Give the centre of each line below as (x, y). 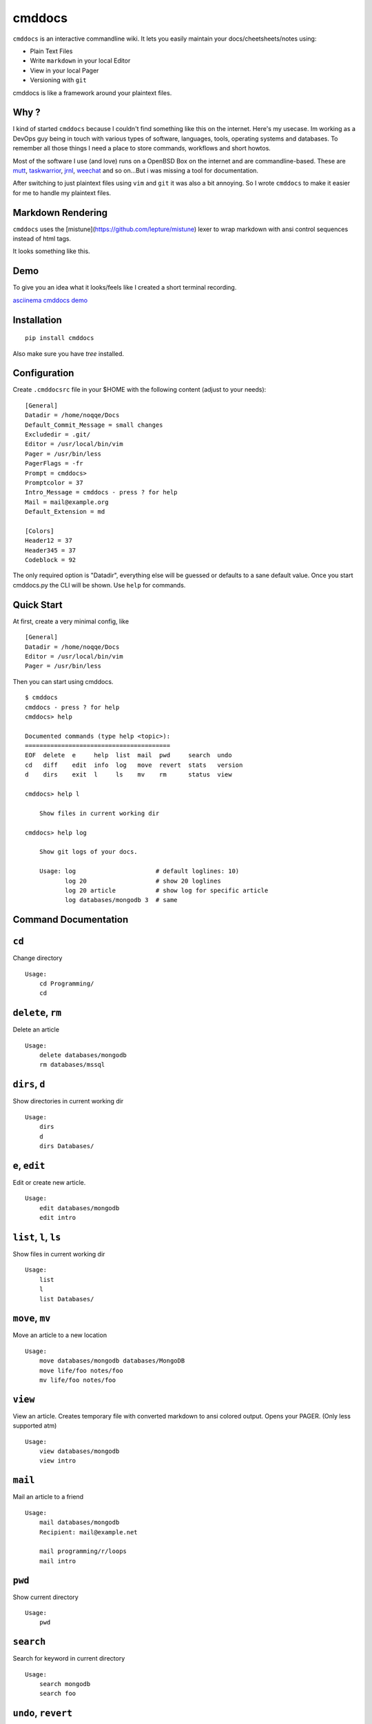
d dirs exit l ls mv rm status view (128, 775)
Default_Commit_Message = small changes (94, 425)
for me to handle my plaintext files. (62, 192)
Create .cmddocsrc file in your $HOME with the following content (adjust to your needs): (139, 390)
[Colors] (40, 531)
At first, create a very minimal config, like (71, 621)
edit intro (58, 1218)
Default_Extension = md (65, 512)
